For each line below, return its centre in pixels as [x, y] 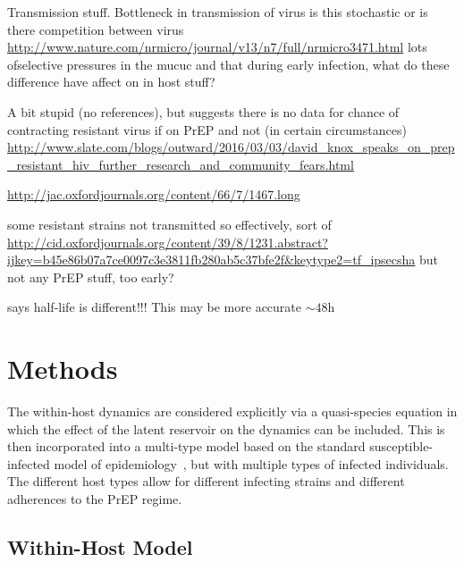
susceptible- [401, 446]
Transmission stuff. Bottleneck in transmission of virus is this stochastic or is [218, 12]
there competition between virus [96, 29]
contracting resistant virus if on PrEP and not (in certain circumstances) [207, 129]
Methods [63, 369]
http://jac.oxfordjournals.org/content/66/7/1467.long [154, 194]
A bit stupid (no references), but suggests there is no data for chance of [203, 111]
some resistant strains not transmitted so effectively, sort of [169, 224]
